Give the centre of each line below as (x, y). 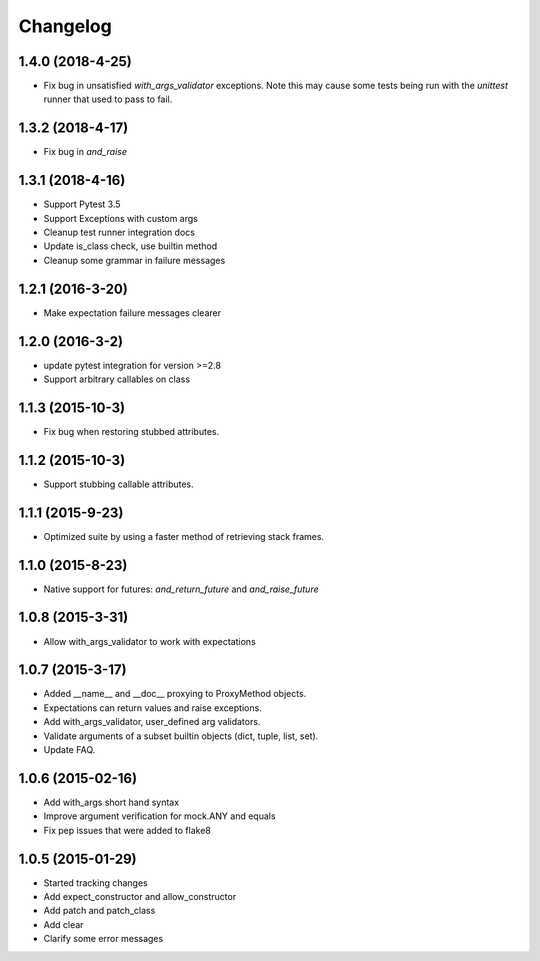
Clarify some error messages (103, 939)
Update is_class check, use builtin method (130, 246)
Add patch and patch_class (99, 911)
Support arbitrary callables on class (116, 379)
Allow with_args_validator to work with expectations (150, 641)
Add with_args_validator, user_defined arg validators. (152, 722)
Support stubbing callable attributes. (118, 484)
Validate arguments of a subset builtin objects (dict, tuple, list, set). (181, 736)
